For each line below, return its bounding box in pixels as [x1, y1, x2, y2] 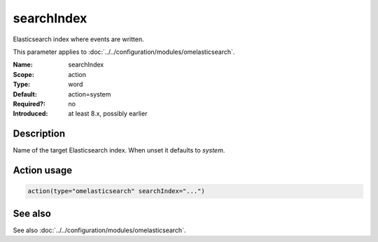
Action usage [13, 164, 73, 176]
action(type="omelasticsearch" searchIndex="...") [27, 187, 206, 195]
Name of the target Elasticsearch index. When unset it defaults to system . [13, 146, 225, 155]
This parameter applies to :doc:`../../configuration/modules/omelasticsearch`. [13, 48, 235, 56]
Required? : [13, 99, 45, 108]
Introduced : [13, 109, 48, 118]
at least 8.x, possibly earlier [68, 109, 148, 118]
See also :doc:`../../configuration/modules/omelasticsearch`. [13, 226, 186, 234]
